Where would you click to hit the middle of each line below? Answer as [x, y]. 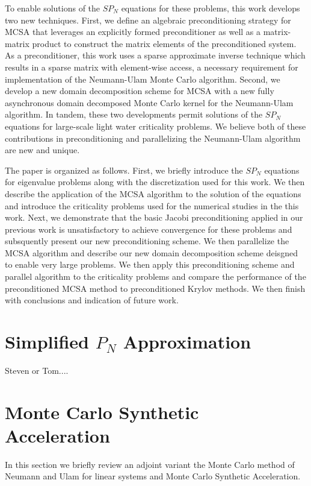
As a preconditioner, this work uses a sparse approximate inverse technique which [155, 55]
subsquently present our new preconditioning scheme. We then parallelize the [147, 241]
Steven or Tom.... [37, 370]
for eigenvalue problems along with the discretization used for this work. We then [155, 182]
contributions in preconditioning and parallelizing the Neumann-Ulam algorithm [153, 138]
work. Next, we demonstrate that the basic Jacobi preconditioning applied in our [154, 217]
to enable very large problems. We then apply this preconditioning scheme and [150, 264]
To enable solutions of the [53, 8]
